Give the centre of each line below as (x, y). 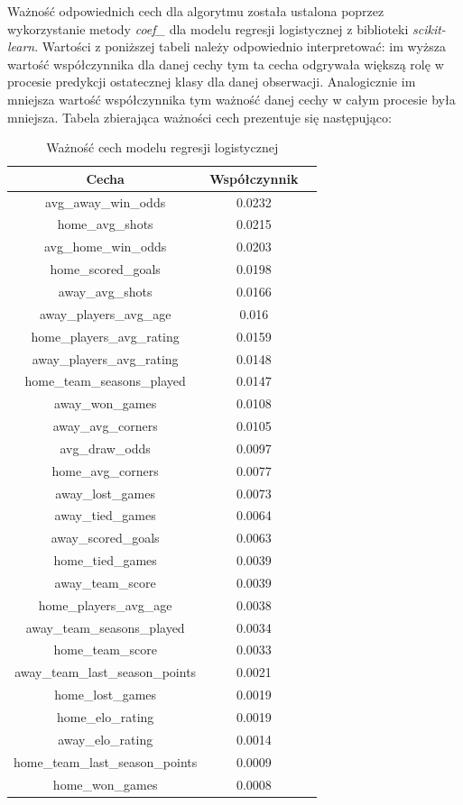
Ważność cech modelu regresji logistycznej (162, 147)
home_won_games (105, 784)
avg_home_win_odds (105, 247)
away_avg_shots (105, 291)
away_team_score (105, 582)
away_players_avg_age (105, 313)
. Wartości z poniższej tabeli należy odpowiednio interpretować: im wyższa (240, 46)
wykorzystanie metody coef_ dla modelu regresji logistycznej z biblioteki (208, 28)
